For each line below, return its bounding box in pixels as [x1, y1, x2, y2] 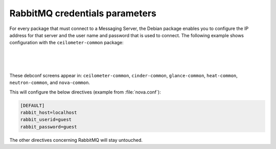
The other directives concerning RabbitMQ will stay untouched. [9, 137, 143, 143]
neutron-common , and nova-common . [9, 79, 90, 86]
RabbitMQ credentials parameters [9, 8, 157, 19]
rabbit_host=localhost [20, 110, 77, 115]
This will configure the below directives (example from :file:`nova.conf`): [9, 89, 161, 95]
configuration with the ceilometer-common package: [9, 40, 124, 46]
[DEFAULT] [20, 102, 45, 108]
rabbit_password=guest [20, 124, 77, 130]
